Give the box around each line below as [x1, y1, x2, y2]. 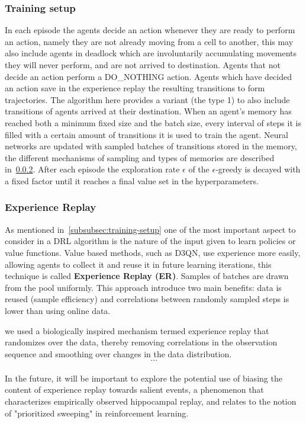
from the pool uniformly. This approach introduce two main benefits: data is [5, 281, 282, 293]
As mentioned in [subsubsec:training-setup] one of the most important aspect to [5, 223, 296, 235]
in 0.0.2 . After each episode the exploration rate [5, 163, 180, 175]
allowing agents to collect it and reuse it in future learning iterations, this [5, 258, 272, 270]
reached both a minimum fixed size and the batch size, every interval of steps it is [5, 116, 301, 129]
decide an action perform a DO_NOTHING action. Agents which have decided [5, 70, 292, 82]
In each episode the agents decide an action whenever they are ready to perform [5, 24, 295, 36]
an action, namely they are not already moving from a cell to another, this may [5, 35, 294, 47]
